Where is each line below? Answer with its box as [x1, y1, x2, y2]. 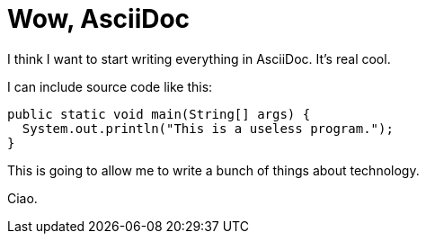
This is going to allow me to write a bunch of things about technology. [7, 162, 420, 178]
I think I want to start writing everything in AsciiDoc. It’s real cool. [7, 50, 391, 67]
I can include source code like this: [7, 78, 213, 94]
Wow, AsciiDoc [7, 4, 191, 34]
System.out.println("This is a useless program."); [22, 120, 394, 136]
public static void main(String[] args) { [7, 106, 311, 121]
